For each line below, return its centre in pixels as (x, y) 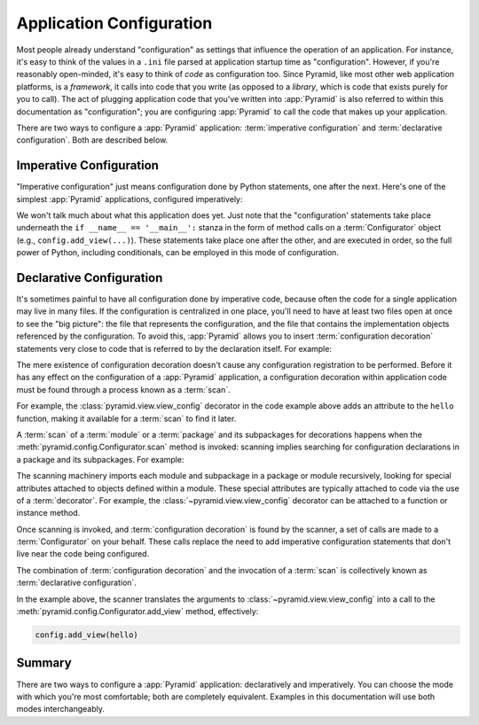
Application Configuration (114, 23)
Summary (44, 663)
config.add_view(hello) (87, 635)
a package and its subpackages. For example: (100, 459)
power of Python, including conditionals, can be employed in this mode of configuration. (177, 253)
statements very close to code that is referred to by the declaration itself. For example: (174, 348)
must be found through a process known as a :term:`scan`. (123, 389)
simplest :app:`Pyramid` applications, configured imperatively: (130, 199)
